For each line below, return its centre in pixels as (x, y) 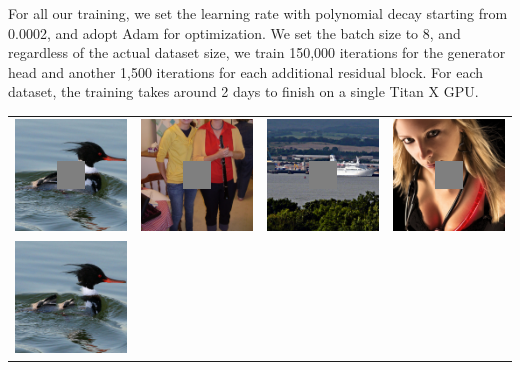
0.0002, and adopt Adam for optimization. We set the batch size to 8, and (234, 32)
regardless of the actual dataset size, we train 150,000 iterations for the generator (257, 52)
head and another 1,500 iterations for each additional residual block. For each (246, 71)
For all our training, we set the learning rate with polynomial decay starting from (258, 13)
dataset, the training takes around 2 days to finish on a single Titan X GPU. (243, 91)
